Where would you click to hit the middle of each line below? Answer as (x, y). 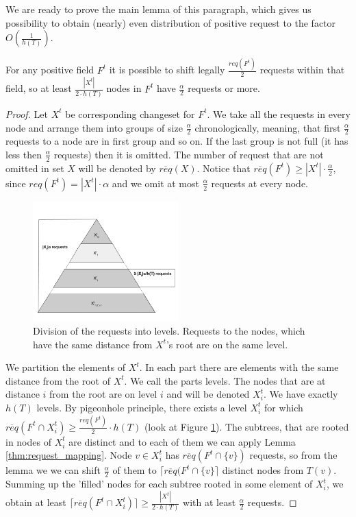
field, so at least (39, 88)
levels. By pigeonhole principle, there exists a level (142, 407)
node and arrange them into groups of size (94, 127)
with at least (209, 502)
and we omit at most (155, 183)
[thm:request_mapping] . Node (69, 455)
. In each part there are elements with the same (239, 367)
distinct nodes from (263, 470)
